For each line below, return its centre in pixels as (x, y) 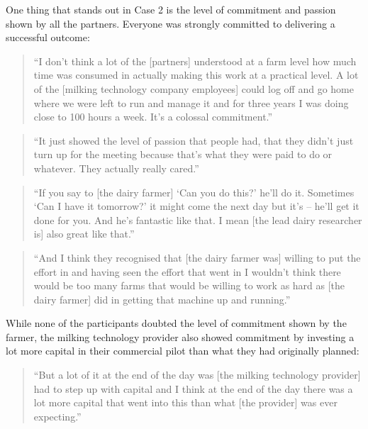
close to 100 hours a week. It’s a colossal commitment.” (153, 117)
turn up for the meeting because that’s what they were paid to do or (183, 154)
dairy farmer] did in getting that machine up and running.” (162, 299)
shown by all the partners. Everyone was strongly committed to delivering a (171, 23)
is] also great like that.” (84, 234)
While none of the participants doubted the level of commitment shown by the (176, 323)
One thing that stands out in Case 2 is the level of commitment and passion (171, 9)
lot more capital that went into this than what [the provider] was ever (185, 402)
